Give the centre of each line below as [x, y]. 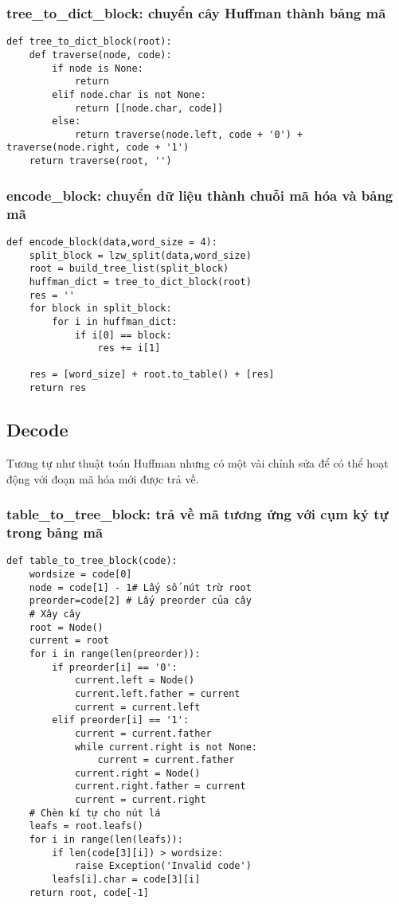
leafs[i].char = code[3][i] [126, 880]
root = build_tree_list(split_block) [129, 269]
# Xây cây [55, 614]
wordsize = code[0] [80, 574]
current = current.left [137, 707]
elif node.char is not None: [129, 94]
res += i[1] [129, 348]
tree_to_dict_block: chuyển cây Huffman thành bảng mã [196, 12]
